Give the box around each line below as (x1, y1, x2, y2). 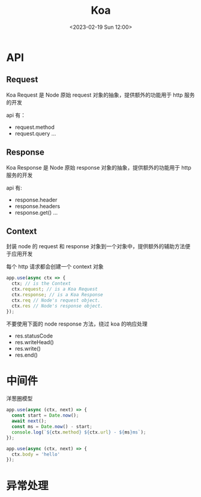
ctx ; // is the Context (11, 281, 71, 287)
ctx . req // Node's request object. (11, 297, 101, 303)
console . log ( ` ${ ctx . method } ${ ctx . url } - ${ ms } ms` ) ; (11, 429, 146, 435)
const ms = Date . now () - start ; (11, 424, 93, 430)
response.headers (14, 202, 61, 210)
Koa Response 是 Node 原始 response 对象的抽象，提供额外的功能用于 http (6, 164, 192, 171)
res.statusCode (14, 332, 53, 339)
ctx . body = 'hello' (11, 451, 61, 457)
